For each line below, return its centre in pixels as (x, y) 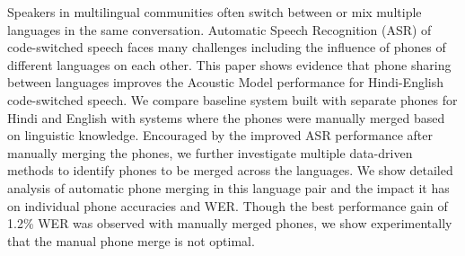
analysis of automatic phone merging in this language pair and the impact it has (228, 187)
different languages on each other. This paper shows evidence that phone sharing (229, 64)
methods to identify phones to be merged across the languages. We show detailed (230, 170)
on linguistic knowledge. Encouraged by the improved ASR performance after (220, 135)
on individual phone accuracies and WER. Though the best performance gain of (228, 205)
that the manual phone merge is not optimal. (131, 240)
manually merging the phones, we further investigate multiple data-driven (210, 152)
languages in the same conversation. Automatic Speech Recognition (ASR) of (219, 29)
